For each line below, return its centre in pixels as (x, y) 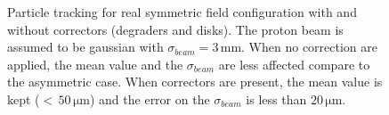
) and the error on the (150, 99)
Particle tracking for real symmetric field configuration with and (182, 12)
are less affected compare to (294, 64)
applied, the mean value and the (95, 64)
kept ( (24, 99)
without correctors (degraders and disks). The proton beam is (175, 29)
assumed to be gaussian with (85, 47)
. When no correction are (309, 47)
